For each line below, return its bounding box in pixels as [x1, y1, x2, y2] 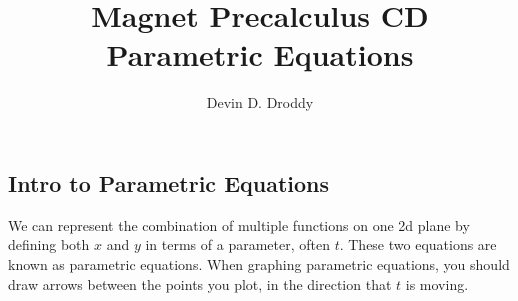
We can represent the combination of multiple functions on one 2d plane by [8, 214, 470, 235]
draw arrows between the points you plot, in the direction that [8, 273, 392, 294]
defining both [8, 234, 90, 255]
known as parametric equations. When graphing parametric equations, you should [8, 253, 510, 274]
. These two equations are [339, 234, 497, 255]
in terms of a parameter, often [145, 234, 330, 255]
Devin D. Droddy [206, 92, 314, 113]
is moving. [405, 273, 469, 294]
